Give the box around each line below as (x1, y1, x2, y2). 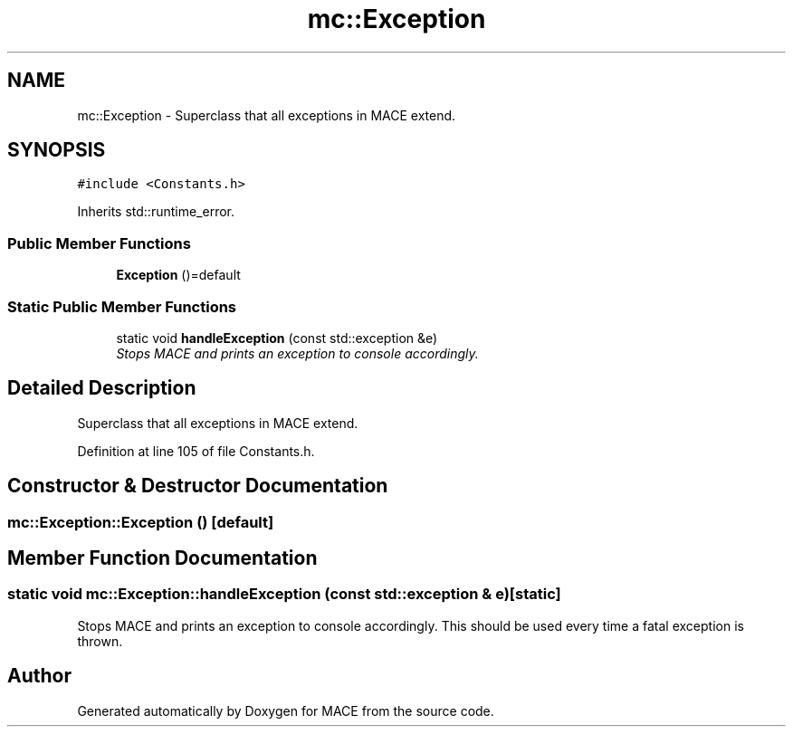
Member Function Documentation (7, 547, 318, 570)
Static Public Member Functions (7, 297, 237, 316)
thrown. (77, 633, 123, 649)
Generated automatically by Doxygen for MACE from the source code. (77, 702, 494, 719)
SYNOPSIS (7, 138, 106, 162)
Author (7, 664, 72, 688)
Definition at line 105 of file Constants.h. (77, 443, 315, 459)
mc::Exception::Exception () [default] (7, 512, 274, 531)
